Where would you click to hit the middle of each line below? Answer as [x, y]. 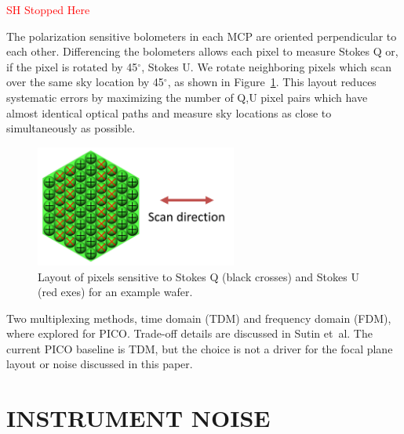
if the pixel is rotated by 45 [72, 66]
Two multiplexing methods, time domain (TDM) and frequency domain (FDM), [199, 318]
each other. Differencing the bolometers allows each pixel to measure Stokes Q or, [202, 51]
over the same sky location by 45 [85, 82]
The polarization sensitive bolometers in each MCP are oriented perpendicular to [202, 36]
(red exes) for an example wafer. [115, 292]
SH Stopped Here [48, 9]
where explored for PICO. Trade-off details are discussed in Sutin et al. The [189, 333]
